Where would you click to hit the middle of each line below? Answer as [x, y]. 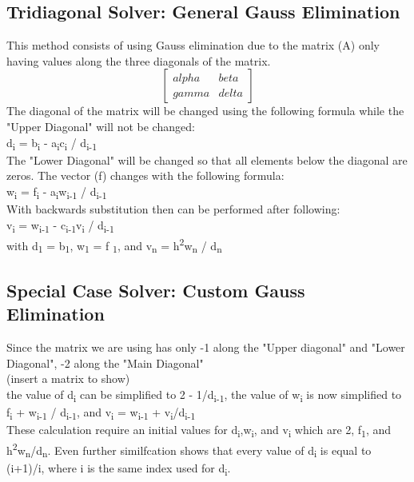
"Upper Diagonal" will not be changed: [101, 126]
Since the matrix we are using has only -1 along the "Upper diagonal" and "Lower [206, 347]
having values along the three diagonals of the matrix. [139, 60]
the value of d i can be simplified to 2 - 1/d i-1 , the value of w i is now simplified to [204, 395]
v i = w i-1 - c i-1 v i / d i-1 [60, 225]
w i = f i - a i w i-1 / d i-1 [57, 192]
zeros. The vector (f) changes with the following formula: [145, 175]
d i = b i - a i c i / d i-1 [52, 143]
